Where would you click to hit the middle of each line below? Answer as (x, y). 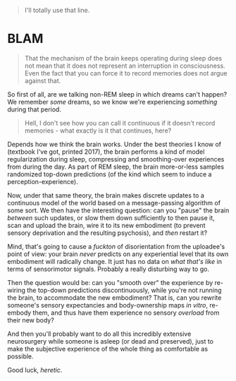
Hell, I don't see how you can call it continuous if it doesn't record (120, 123)
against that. (43, 80)
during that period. (35, 109)
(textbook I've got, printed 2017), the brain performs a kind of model (106, 152)
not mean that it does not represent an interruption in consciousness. (125, 66)
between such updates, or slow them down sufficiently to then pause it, (111, 217)
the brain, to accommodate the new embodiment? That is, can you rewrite (114, 297)
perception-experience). (43, 181)
